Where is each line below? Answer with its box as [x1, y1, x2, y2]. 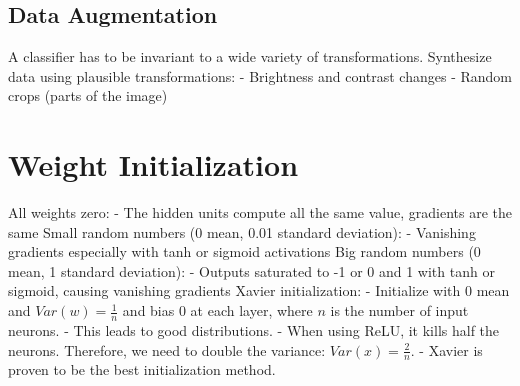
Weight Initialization [8, 144, 299, 185]
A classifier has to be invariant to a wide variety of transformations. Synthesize [8, 46, 492, 67]
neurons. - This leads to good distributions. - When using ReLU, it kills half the [8, 319, 500, 340]
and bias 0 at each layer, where [122, 300, 313, 321]
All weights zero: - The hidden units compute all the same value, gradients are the [8, 202, 512, 223]
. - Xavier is [410, 339, 483, 360]
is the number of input [330, 300, 469, 321]
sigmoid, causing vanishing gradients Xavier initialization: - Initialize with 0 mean [8, 280, 510, 301]
